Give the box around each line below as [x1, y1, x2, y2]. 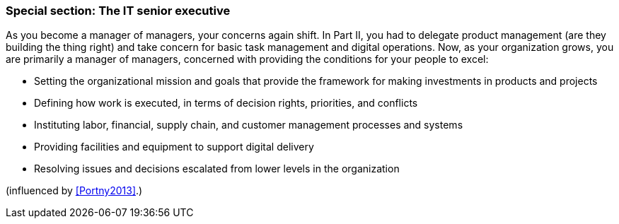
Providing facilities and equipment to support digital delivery [34, 141, 314, 153]
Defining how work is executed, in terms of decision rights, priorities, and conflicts [34, 97, 418, 110]
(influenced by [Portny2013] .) [6, 184, 143, 197]
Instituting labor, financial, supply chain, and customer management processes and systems [34, 119, 463, 131]
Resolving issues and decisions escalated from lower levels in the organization [34, 163, 400, 175]
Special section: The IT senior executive [6, 4, 231, 18]
